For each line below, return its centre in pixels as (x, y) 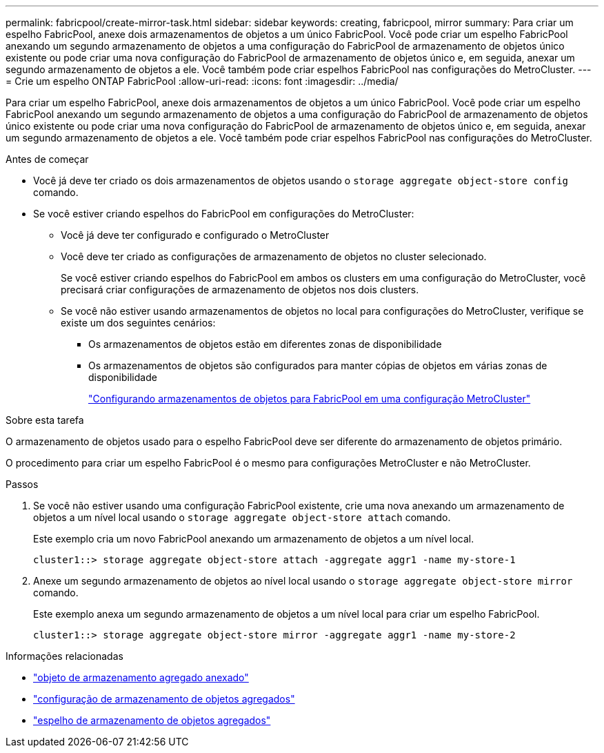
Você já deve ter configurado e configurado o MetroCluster (195, 235)
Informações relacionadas (64, 656)
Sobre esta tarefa (45, 420)
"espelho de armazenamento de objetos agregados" (152, 720)
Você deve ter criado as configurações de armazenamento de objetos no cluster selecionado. (274, 256)
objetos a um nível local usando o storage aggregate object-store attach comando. (242, 517)
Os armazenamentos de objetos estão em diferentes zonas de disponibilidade (265, 344)
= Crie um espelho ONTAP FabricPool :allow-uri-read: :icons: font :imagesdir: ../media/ (202, 81)
